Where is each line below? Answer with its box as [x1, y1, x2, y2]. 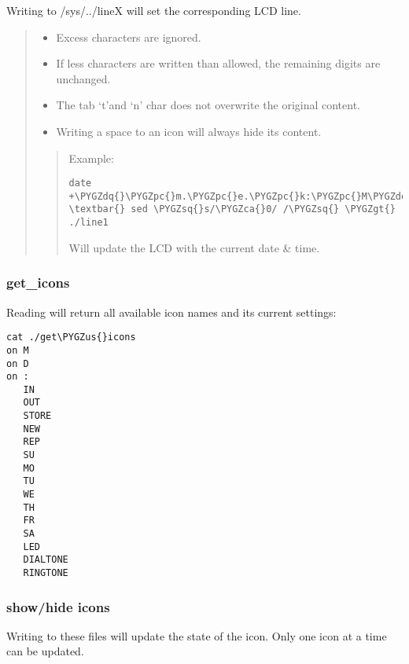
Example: [68, 149, 114, 166]
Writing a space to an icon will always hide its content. [56, 123, 322, 139]
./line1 [68, 217, 109, 229]
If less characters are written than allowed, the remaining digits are [56, 55, 381, 72]
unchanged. [56, 70, 111, 86]
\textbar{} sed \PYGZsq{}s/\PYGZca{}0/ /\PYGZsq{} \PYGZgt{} [68, 204, 396, 215]
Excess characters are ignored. [56, 28, 201, 45]
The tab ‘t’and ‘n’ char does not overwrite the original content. [56, 97, 361, 113]
